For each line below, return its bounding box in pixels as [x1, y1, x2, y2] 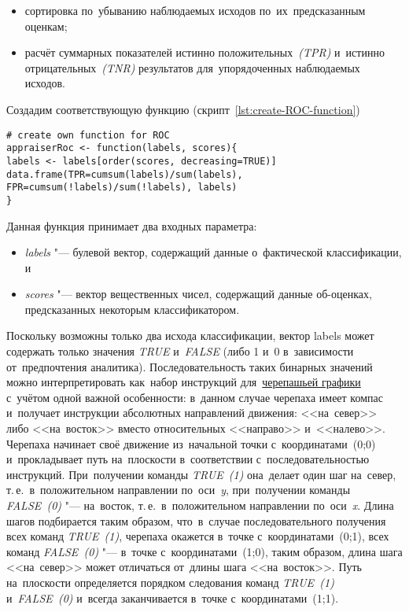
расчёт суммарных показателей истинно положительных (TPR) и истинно [24, 44, 385, 61]
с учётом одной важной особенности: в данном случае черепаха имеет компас [6, 389, 383, 405]
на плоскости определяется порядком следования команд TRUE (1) [6, 573, 334, 590]
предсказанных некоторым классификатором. [24, 300, 240, 317]
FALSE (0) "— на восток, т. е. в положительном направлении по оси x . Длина [6, 497, 394, 513]
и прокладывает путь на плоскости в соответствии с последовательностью [6, 451, 370, 467]
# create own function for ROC [6, 129, 170, 141]
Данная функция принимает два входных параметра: [6, 217, 257, 234]
